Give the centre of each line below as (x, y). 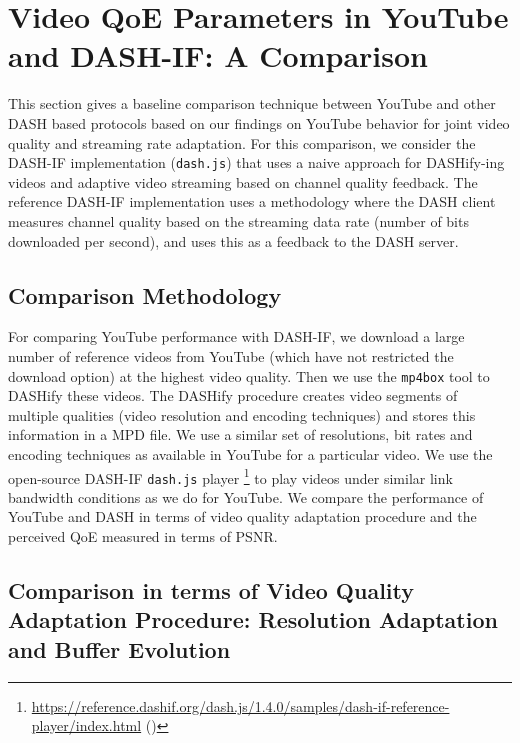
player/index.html (86, 725)
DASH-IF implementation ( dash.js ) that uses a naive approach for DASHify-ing (256, 162)
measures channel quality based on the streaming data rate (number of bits (238, 220)
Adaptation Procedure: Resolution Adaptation (253, 619)
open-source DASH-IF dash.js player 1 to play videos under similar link (230, 476)
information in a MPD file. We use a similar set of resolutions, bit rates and (240, 434)
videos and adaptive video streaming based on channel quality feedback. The (243, 181)
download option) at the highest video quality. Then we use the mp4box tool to (249, 375)
